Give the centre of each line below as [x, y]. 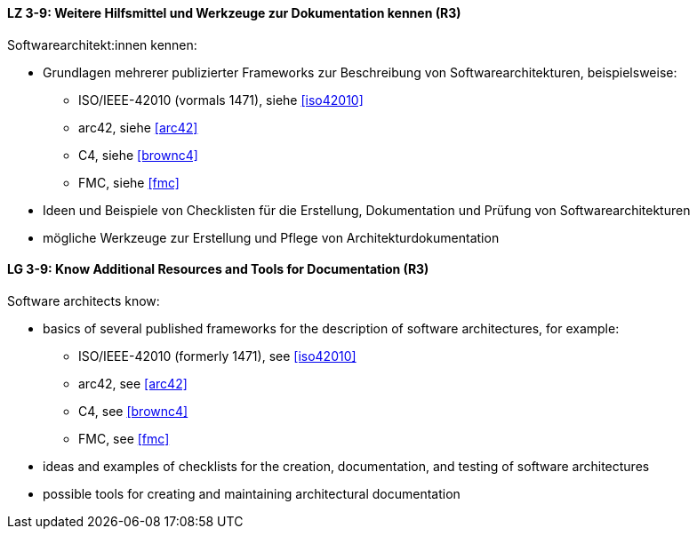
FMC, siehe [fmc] [129, 182]
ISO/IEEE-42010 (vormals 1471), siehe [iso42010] [221, 100]
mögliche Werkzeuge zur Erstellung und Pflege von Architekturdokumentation [271, 237]
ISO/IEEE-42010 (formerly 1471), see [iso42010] [217, 356]
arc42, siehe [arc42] [138, 127]
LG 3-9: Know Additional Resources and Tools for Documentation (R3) [218, 269]
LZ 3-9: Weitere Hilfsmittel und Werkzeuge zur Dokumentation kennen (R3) [234, 13]
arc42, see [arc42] [133, 383]
